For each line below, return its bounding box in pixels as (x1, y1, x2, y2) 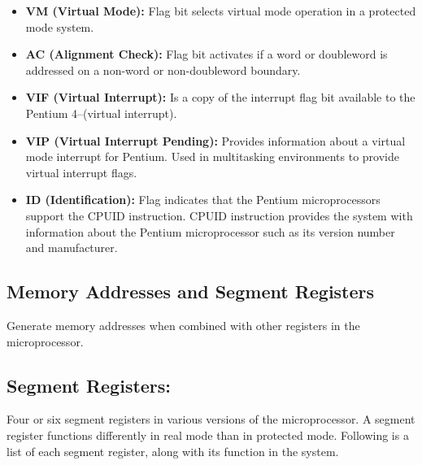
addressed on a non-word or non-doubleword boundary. (25, 61, 301, 78)
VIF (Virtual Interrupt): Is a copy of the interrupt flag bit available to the (25, 89, 415, 106)
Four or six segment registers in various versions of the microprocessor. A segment (7, 411, 415, 428)
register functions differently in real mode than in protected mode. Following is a (7, 426, 409, 443)
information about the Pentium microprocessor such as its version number (25, 223, 395, 240)
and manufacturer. (25, 239, 118, 256)
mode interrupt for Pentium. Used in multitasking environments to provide (25, 148, 399, 165)
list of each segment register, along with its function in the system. (7, 442, 339, 459)
